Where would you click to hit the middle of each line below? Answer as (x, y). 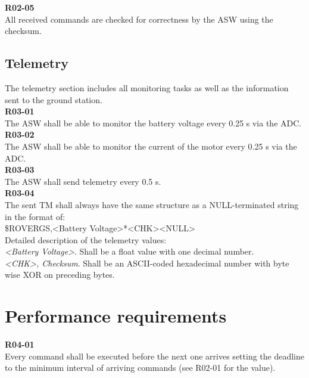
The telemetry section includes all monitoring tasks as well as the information (147, 87)
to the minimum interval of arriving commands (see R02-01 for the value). (140, 368)
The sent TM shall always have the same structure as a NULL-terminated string (152, 204)
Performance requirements (116, 316)
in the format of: (35, 216)
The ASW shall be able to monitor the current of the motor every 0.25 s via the (151, 146)
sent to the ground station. (54, 99)
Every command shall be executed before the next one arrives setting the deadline (155, 356)
